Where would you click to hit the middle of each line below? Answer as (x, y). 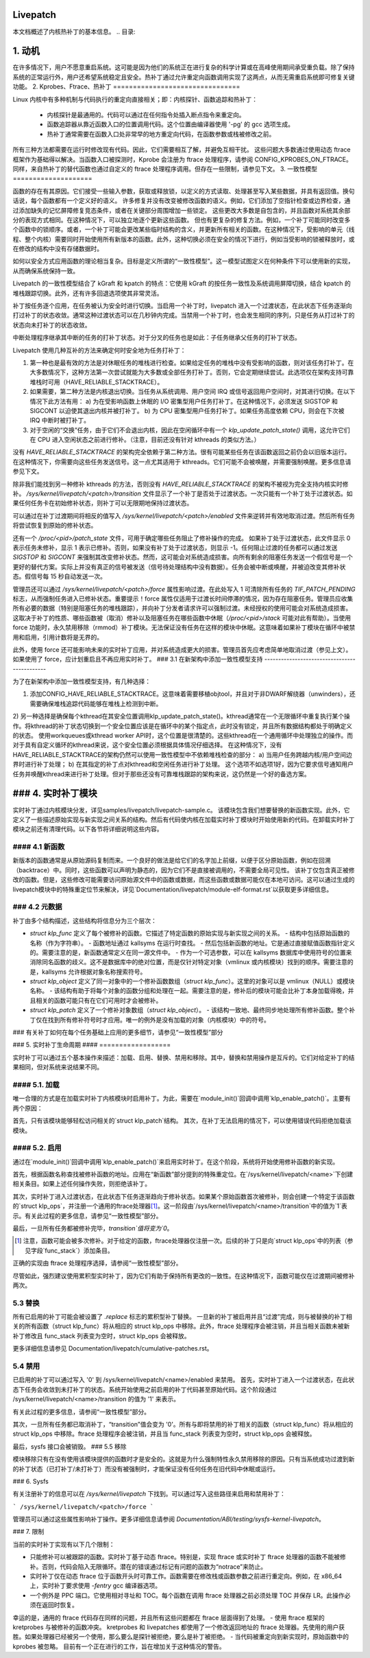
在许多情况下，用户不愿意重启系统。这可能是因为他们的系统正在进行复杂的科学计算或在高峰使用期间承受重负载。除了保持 (184, 67)
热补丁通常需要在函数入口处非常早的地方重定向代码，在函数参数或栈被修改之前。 (161, 134)
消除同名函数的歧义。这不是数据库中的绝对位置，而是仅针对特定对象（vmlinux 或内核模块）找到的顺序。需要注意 (189, 962)
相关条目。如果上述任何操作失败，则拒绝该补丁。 (82, 1184)
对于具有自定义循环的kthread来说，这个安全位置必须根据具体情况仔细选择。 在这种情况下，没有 (147, 745)
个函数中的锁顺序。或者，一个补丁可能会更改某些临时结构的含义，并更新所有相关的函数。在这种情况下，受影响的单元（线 (184, 229)
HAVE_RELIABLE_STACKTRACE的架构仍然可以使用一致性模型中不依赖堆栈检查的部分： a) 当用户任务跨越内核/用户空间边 (183, 754)
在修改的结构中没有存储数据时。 (58, 249)
